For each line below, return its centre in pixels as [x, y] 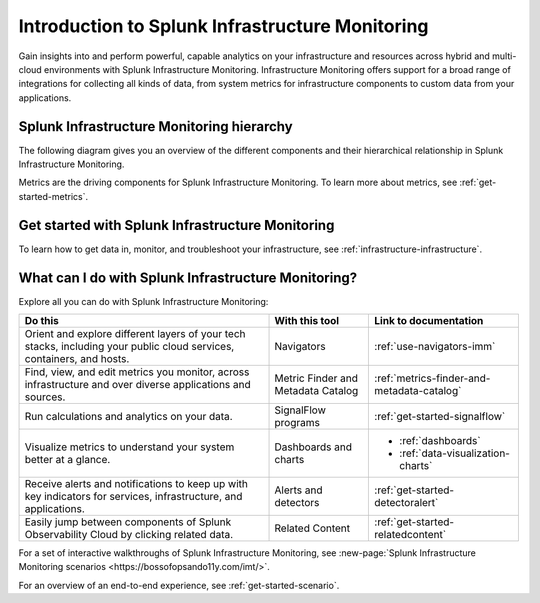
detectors [297, 502]
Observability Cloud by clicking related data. [129, 534]
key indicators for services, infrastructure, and [133, 496]
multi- [504, 56]
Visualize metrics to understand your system [129, 447]
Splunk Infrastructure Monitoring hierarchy [156, 126]
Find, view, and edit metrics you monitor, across [137, 372]
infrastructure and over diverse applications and [138, 384]
